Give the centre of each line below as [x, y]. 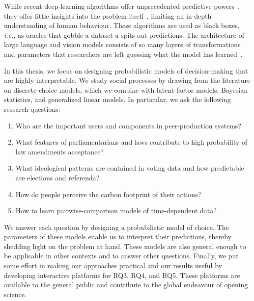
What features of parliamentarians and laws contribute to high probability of [131, 142]
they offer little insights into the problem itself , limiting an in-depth [108, 15]
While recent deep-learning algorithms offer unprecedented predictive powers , [122, 6]
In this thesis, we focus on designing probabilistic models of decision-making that [126, 70]
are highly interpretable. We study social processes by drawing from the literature [127, 80]
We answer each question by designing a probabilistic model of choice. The [116, 227]
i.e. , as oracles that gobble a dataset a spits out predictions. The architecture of [124, 35]
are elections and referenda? [57, 177]
